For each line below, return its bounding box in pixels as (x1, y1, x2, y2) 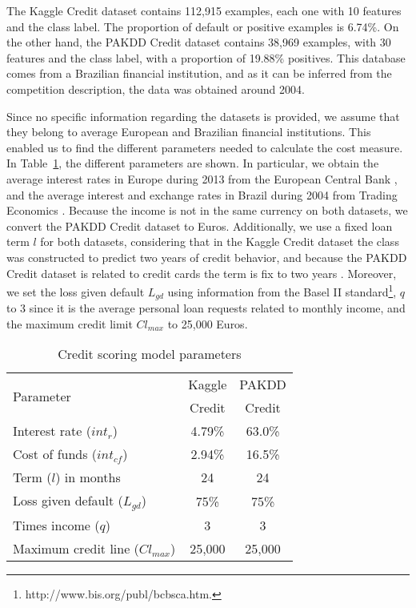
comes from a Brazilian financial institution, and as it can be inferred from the (6, 65, 392, 82)
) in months (55, 468, 121, 487)
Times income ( (13, 516, 100, 535)
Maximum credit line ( (13, 539, 139, 558)
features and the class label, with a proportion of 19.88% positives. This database (6, 49, 406, 66)
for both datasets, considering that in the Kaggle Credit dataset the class (40, 233, 399, 250)
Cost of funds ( (13, 445, 98, 464)
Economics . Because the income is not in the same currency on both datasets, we (6, 202, 408, 219)
